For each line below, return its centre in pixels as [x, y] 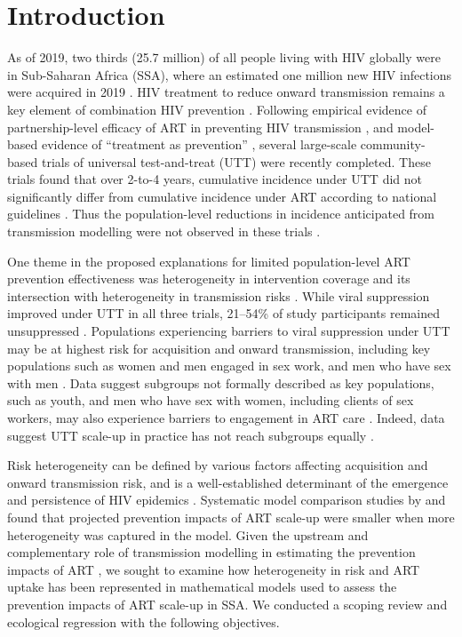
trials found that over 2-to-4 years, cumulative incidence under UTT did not [215, 179]
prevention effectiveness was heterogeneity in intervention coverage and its [209, 279]
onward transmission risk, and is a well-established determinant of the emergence [228, 482]
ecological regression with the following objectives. [143, 621]
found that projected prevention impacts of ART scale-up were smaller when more [231, 517]
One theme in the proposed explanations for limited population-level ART [209, 261]
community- [393, 144]
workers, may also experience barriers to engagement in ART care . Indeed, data [226, 418]
